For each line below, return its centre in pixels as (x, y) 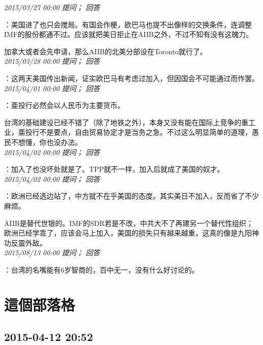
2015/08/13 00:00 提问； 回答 (52, 253)
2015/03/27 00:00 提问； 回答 (52, 7)
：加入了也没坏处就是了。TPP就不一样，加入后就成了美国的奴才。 (114, 169)
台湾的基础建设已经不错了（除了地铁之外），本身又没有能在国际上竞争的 (123, 122)
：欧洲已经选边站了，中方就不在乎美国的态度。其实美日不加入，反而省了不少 (131, 196)
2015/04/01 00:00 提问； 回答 (52, 88)
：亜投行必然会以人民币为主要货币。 (64, 105)
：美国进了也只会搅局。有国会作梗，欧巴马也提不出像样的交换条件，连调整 (128, 24)
